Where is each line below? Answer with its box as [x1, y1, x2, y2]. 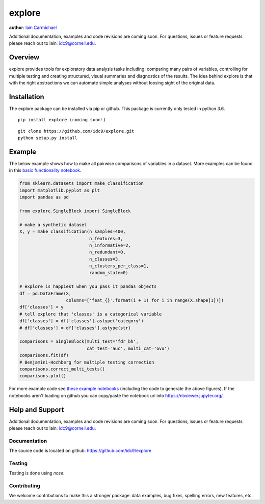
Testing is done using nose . [9, 470, 65, 476]
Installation [9, 92, 44, 101]
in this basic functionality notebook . [9, 168, 81, 173]
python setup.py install [18, 135, 78, 141]
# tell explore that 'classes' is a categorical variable [19, 311, 162, 317]
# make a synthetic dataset [19, 222, 87, 227]
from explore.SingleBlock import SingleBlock [19, 208, 131, 214]
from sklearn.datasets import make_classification [19, 181, 144, 186]
